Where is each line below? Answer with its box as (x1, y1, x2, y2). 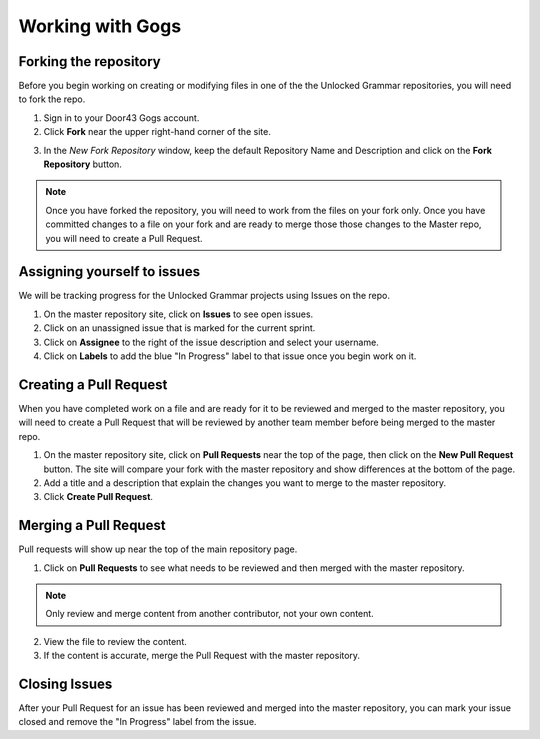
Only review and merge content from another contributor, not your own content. (45, 608, 374, 620)
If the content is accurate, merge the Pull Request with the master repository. (43, 650, 360, 662)
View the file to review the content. (43, 635, 187, 647)
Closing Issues (18, 675, 113, 692)
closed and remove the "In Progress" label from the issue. (18, 716, 257, 728)
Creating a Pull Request (18, 376, 168, 393)
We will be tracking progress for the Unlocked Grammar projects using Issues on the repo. (18, 290, 390, 302)
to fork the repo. (18, 93, 86, 105)
